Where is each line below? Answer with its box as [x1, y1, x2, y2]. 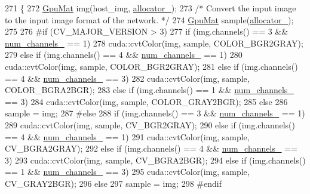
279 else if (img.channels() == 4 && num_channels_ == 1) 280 [5, 48, 243, 61]
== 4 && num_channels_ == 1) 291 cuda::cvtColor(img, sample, [5, 130, 250, 143]
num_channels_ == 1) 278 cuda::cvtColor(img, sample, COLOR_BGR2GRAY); [5, 36, 303, 49]
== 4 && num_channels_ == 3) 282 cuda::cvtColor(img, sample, [5, 72, 250, 84]
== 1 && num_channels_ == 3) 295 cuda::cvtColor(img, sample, [5, 165, 250, 178]
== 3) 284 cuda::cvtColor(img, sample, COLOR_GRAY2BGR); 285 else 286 [5, 95, 288, 107]
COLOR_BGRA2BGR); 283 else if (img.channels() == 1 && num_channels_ [5, 84, 294, 96]
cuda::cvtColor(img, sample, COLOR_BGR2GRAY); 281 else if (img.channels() [5, 60, 298, 72]
